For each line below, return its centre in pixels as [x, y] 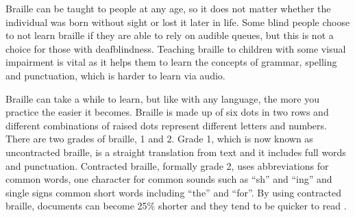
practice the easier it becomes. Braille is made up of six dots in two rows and [167, 112]
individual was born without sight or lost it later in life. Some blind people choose [178, 22]
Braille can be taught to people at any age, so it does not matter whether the [168, 8]
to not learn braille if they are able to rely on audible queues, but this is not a [170, 35]
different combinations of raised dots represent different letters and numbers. [166, 125]
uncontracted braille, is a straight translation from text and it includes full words [176, 152]
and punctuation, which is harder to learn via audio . [115, 75]
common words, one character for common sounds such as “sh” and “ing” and [169, 179]
